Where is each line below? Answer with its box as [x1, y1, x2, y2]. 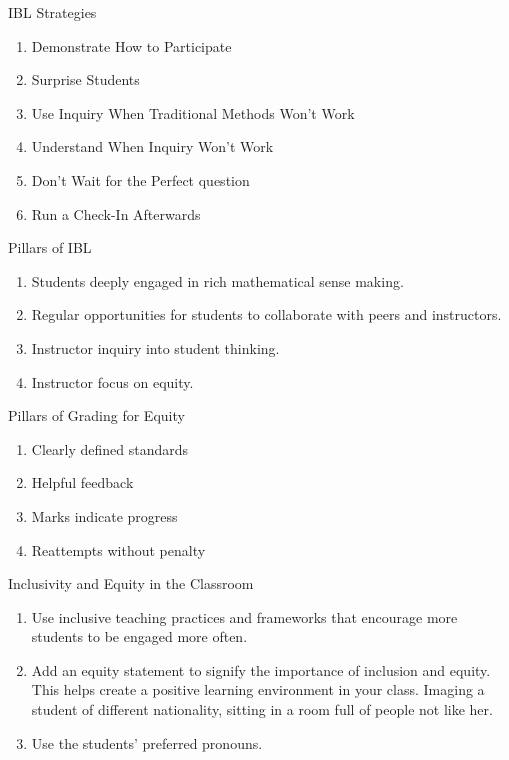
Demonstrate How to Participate [31, 35, 232, 56]
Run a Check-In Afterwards [31, 203, 201, 224]
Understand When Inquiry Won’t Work [31, 136, 274, 157]
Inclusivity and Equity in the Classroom [8, 573, 254, 594]
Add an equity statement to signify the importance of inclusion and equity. [31, 659, 491, 680]
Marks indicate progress [31, 505, 178, 526]
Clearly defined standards [31, 438, 188, 459]
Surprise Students [31, 69, 140, 90]
